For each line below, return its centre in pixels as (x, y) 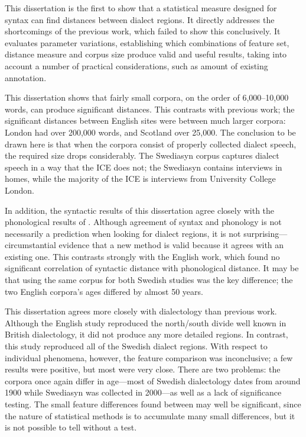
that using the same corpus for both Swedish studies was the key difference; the (149, 280)
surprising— (266, 233)
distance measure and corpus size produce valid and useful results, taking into (146, 54)
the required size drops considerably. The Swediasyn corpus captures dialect (142, 155)
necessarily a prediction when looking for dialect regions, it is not (123, 233)
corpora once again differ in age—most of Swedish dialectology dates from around (153, 380)
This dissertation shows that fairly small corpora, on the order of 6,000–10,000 (147, 97)
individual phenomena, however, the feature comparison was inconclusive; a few (149, 357)
